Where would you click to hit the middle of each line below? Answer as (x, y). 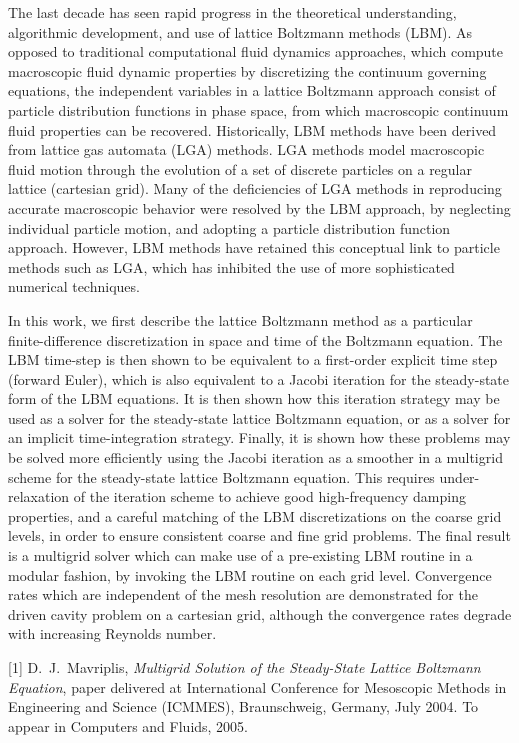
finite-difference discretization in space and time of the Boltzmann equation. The (255, 339)
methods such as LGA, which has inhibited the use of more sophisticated (231, 266)
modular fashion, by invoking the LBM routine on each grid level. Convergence (250, 574)
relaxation (39, 496)
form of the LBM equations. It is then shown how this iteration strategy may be (254, 398)
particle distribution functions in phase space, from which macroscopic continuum (258, 109)
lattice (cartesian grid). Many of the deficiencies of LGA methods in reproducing (255, 188)
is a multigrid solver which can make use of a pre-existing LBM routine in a (240, 555)
